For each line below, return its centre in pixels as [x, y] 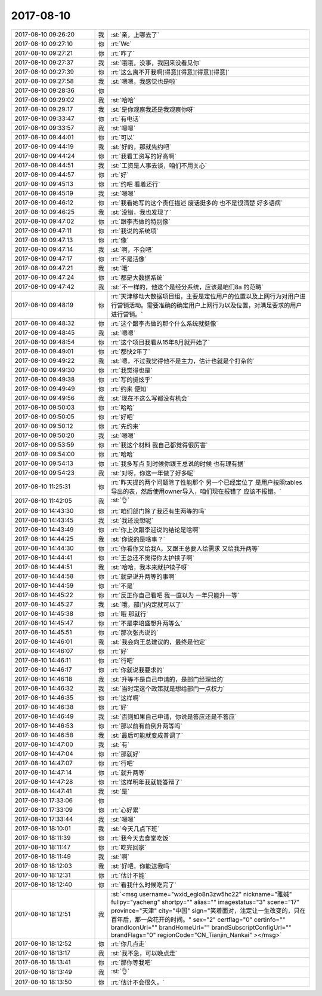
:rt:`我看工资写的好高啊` [143, 156]
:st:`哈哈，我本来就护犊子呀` [150, 567]
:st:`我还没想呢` [132, 520]
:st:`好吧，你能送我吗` [141, 866]
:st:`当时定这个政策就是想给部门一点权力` [168, 689]
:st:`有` [120, 744]
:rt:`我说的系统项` [134, 231]
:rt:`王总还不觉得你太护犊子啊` [152, 558]
